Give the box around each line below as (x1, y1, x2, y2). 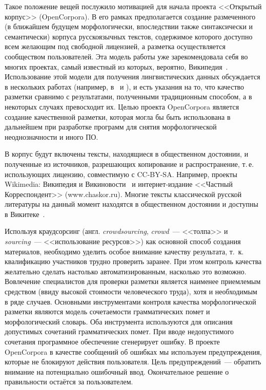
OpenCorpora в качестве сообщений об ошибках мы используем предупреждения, (5, 346, 262, 357)
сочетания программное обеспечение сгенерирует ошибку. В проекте (5, 336, 220, 346)
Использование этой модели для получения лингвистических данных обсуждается (5, 71, 260, 82)
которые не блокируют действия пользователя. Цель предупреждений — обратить (5, 356, 261, 367)
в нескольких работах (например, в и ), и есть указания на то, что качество (5, 81, 244, 92)
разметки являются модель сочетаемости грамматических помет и (5, 306, 210, 317)
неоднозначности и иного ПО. (5, 131, 98, 142)
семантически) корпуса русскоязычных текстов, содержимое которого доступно (5, 31, 253, 41)
